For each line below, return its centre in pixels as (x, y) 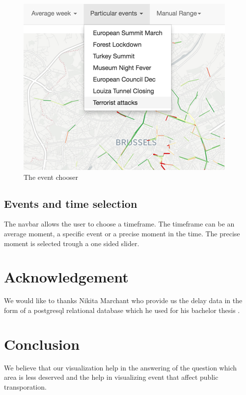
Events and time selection (71, 203)
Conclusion (42, 344)
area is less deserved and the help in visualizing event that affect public (111, 377)
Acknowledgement (66, 277)
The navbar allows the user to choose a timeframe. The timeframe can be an (119, 224)
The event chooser (51, 177)
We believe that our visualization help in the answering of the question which (120, 367)
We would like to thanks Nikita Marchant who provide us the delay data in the (123, 300)
